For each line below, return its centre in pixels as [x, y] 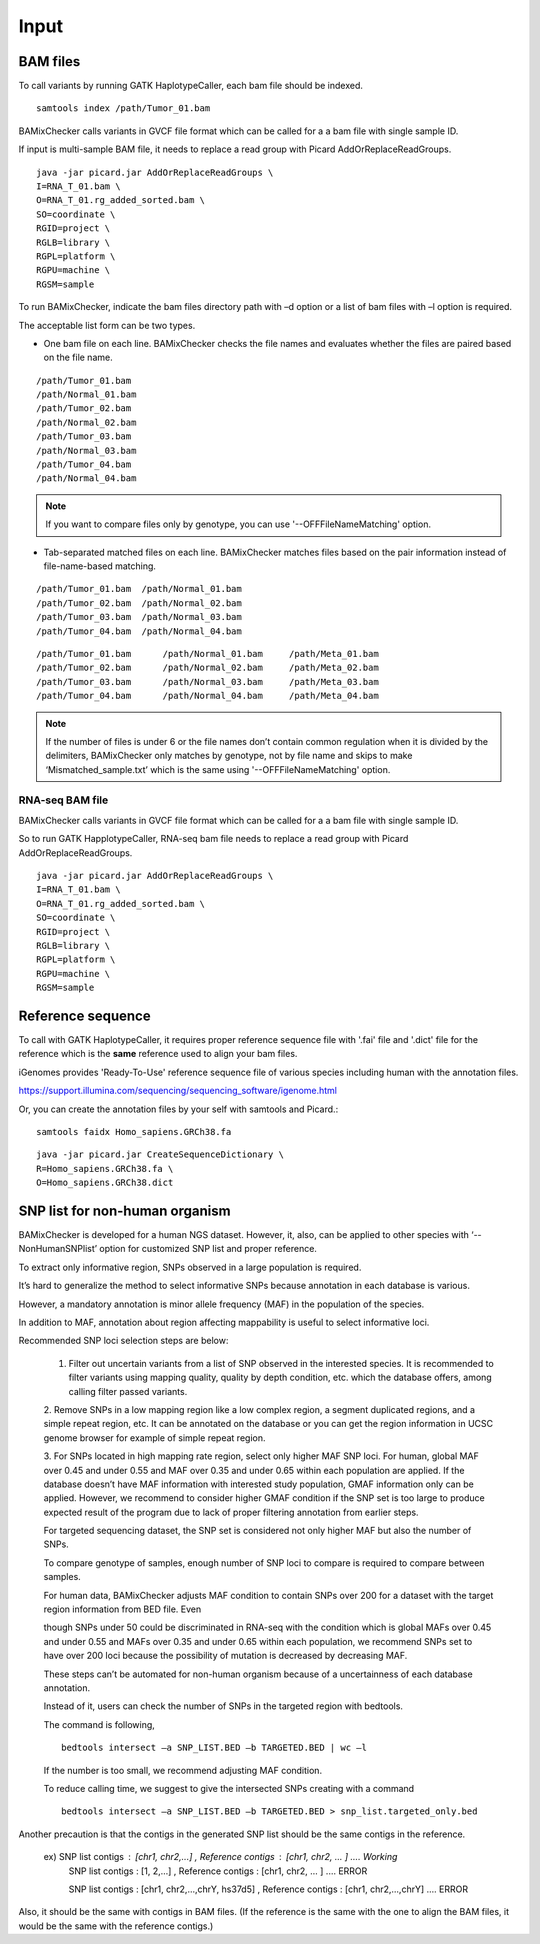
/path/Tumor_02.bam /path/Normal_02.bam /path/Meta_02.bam [207, 668]
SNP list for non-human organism [124, 1210]
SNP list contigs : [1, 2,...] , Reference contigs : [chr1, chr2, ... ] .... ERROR [218, 1871]
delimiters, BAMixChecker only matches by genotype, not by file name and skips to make [229, 756]
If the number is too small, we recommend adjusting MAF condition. [183, 1770]
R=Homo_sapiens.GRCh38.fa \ [105, 1168]
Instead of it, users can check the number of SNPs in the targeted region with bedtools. [223, 1706]
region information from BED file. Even [122, 1609]
